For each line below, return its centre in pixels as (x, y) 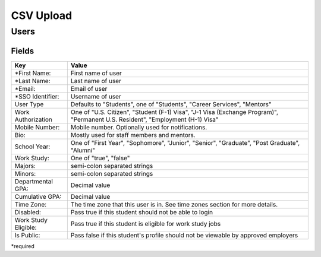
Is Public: (27, 235)
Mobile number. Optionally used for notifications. (139, 127)
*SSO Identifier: (37, 96)
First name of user (96, 73)
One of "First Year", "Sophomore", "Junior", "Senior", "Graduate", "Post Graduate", (185, 142)
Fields (23, 51)
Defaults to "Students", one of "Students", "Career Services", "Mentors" (171, 104)
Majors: (25, 166)
